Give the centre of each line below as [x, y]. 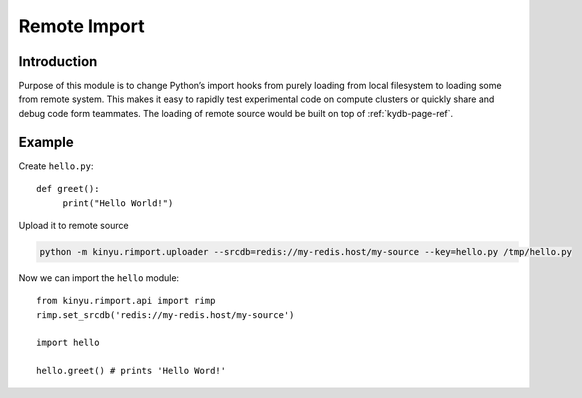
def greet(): [68, 189]
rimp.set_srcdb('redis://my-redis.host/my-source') [165, 314]
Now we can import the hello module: [99, 277]
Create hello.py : [56, 166]
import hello [68, 343]
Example [46, 141]
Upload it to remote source [73, 225]
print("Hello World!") [118, 203]
